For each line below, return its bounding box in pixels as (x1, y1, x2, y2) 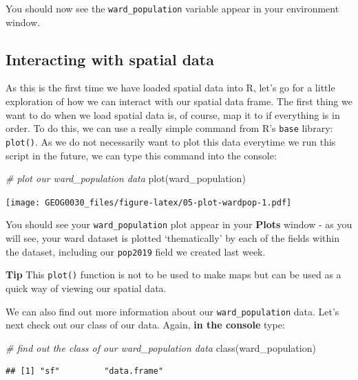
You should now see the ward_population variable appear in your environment (6, 1, 339, 15)
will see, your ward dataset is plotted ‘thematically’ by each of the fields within (6, 231, 339, 245)
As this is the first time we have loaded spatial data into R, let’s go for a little (6, 80, 335, 95)
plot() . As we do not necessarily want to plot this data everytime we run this (6, 134, 336, 148)
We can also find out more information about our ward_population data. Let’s (6, 304, 339, 318)
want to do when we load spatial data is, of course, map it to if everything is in (6, 107, 340, 122)
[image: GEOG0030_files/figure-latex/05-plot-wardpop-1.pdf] (6, 197, 292, 208)
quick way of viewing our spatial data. (6, 280, 167, 295)
